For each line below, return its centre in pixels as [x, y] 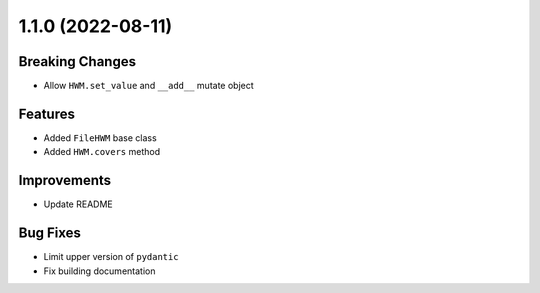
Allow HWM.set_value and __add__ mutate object [148, 86]
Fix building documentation [99, 271]
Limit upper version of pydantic [111, 257]
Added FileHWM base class [100, 137]
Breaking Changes [77, 61]
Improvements [65, 180]
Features [46, 113]
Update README [78, 204]
